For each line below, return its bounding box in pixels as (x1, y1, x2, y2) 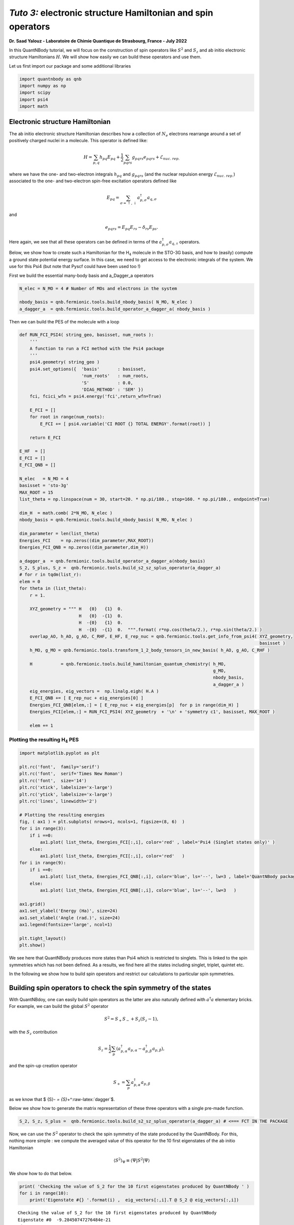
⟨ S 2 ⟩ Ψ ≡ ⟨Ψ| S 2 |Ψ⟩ (113, 1157, 150, 1164)
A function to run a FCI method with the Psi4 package (29, 345, 164, 351)
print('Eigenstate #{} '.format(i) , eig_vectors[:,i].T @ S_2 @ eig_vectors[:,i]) (29, 1197, 240, 1203)
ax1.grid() (19, 901, 46, 906)
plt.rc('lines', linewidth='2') (19, 798, 98, 804)
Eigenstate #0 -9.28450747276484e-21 (18, 1217, 111, 1223)
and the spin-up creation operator (9, 1062, 78, 1068)
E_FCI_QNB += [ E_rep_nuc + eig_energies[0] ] (29, 695, 144, 701)
